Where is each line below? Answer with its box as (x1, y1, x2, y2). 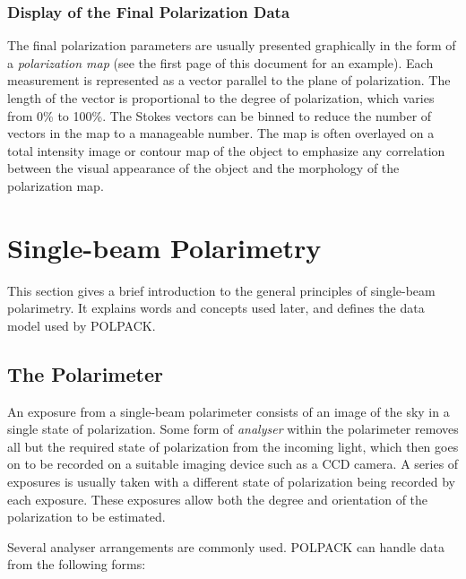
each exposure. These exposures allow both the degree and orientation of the (7, 489, 428, 508)
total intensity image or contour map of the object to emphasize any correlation (7, 141, 445, 160)
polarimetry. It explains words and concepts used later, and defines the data (7, 298, 425, 317)
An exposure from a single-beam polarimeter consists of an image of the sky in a (7, 402, 450, 420)
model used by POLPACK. (7, 315, 156, 334)
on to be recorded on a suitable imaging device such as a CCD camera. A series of (7, 454, 459, 473)
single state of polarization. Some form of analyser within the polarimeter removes (7, 419, 459, 438)
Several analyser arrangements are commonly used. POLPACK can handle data (7, 537, 444, 556)
